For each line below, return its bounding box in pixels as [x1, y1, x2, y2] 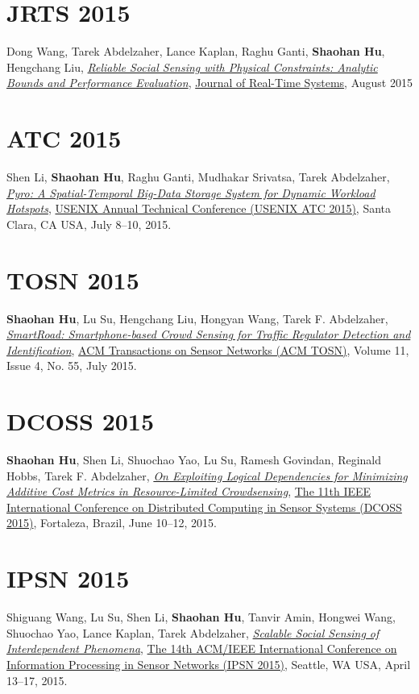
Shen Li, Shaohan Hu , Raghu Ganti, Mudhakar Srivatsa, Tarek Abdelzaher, [6, 168, 390, 185]
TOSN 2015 [6, 263, 139, 296]
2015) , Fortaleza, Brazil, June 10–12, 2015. [6, 514, 217, 531]
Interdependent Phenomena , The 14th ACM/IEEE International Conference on [6, 640, 397, 657]
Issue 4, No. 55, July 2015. [6, 357, 137, 374]
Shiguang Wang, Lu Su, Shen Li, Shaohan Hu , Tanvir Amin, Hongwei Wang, [6, 609, 396, 625]
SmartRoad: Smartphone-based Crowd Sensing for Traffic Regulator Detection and [6, 326, 411, 343]
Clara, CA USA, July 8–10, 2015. [6, 215, 172, 232]
